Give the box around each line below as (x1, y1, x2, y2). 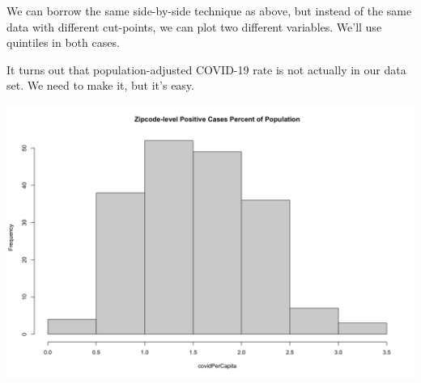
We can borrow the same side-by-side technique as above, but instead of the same (6, 2, 412, 19)
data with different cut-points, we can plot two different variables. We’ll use (6, 18, 382, 35)
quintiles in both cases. (6, 34, 120, 51)
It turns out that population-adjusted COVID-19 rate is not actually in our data (6, 61, 406, 78)
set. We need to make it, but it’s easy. (6, 77, 194, 94)
